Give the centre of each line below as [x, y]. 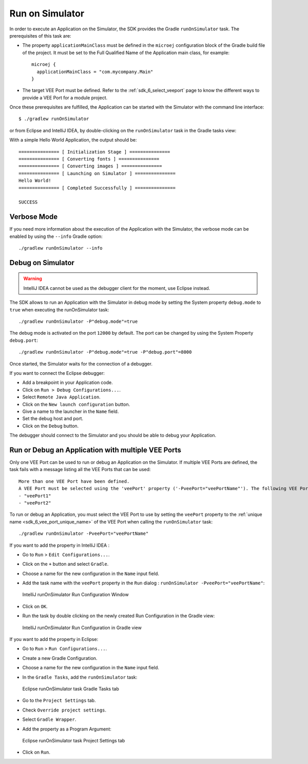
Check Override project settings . [64, 710]
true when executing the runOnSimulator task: [59, 309]
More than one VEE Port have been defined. [74, 481]
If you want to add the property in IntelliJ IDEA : [60, 545]
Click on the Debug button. [51, 426]
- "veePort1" [35, 496]
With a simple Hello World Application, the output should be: [73, 140]
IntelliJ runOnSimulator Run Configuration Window [75, 595]
